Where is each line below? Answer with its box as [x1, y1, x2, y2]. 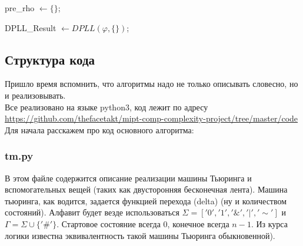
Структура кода [5, 50, 95, 68]
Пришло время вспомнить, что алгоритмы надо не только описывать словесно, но [5, 77, 298, 90]
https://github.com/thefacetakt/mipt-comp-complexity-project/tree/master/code [5, 112, 298, 124]
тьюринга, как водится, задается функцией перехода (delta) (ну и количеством [5, 194, 287, 207]
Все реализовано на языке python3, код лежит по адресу [5, 100, 208, 113]
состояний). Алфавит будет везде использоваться [5, 206, 179, 218]
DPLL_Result [5, 21, 56, 33]
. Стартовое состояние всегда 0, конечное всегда [56, 217, 229, 230]
